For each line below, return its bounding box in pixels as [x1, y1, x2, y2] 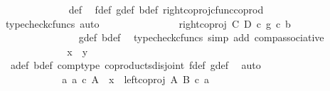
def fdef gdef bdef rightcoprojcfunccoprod [68, 2, 264, 16]
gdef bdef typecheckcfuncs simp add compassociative [78, 30, 324, 45]
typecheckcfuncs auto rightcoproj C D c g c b [5, 16, 291, 31]
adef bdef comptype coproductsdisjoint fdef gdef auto [10, 58, 261, 73]
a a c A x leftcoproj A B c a [62, 71, 210, 86]
